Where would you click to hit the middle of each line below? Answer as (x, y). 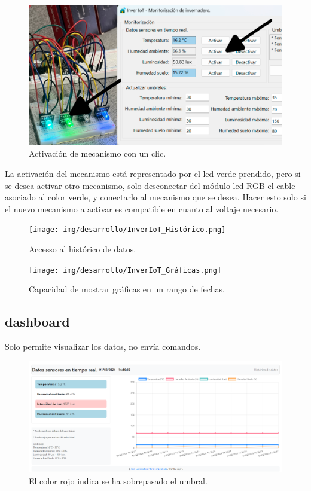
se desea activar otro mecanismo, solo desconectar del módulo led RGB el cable (150, 185)
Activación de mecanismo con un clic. (97, 153)
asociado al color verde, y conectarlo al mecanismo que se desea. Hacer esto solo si (155, 197)
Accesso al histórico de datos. (83, 248)
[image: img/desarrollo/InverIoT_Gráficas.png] (125, 270)
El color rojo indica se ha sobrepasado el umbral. (118, 481)
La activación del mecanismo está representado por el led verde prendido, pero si (153, 173)
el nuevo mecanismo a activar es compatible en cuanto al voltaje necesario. (142, 208)
